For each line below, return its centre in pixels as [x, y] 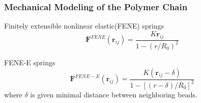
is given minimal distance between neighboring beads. [114, 94]
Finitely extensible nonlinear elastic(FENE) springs [84, 26]
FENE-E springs [30, 62]
